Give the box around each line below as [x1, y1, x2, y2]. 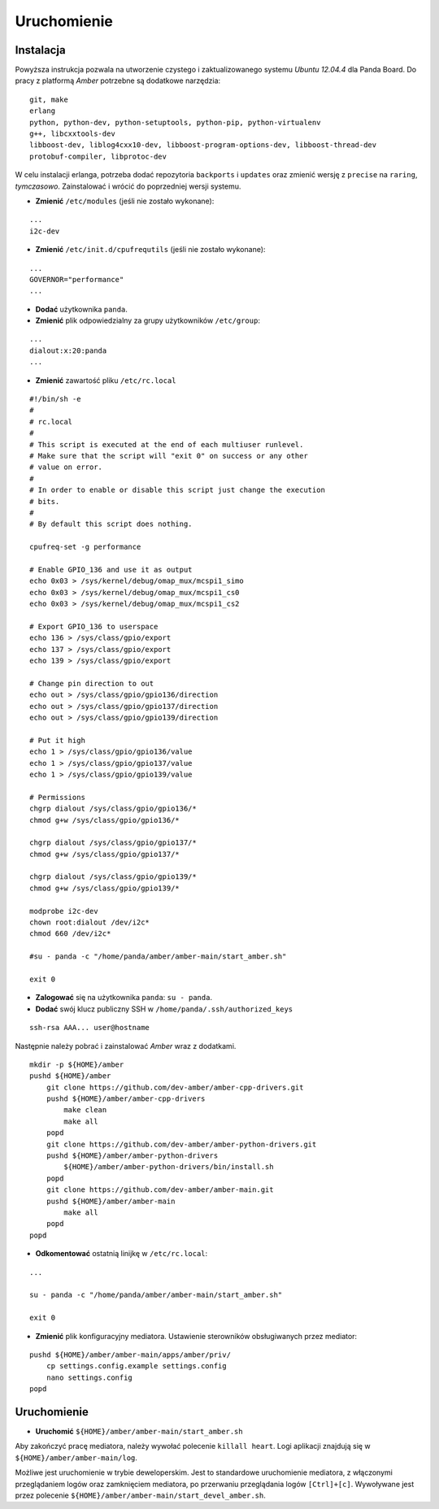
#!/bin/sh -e [29, 394, 81, 404]
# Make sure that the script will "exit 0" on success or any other [29, 451, 308, 460]
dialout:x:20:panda [29, 346, 107, 355]
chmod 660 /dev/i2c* [29, 929, 111, 938]
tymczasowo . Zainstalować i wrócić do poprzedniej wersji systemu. [15, 181, 241, 191]
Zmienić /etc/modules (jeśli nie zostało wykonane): [35, 196, 215, 206]
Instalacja [15, 43, 66, 57]
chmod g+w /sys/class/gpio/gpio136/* [29, 815, 180, 824]
